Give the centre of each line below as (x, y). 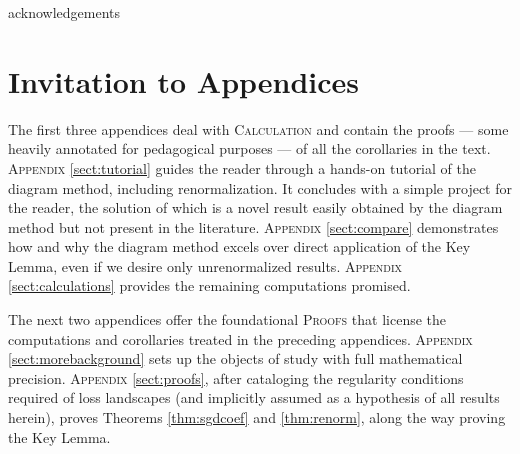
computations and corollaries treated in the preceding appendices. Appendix (240, 338)
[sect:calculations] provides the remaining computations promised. (209, 285)
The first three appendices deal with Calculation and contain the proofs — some (258, 128)
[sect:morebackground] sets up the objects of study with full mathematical (235, 358)
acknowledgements (64, 12)
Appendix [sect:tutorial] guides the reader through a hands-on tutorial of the (242, 167)
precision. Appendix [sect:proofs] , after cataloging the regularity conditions (236, 377)
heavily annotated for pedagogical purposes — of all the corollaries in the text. (249, 148)
